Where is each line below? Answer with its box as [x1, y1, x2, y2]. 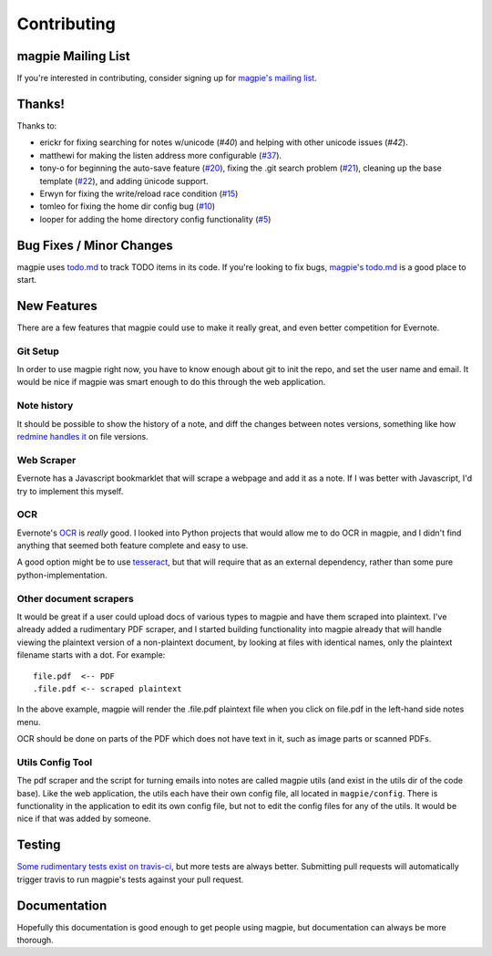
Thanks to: [16, 119, 57, 131]
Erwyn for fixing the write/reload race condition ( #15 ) [39, 188, 239, 199]
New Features [16, 297, 97, 314]
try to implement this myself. [16, 485, 124, 496]
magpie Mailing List [16, 48, 131, 64]
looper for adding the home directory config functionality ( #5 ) [39, 213, 272, 224]
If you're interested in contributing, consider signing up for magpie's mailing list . [16, 73, 318, 84]
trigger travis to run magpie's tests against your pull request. [16, 874, 244, 885]
